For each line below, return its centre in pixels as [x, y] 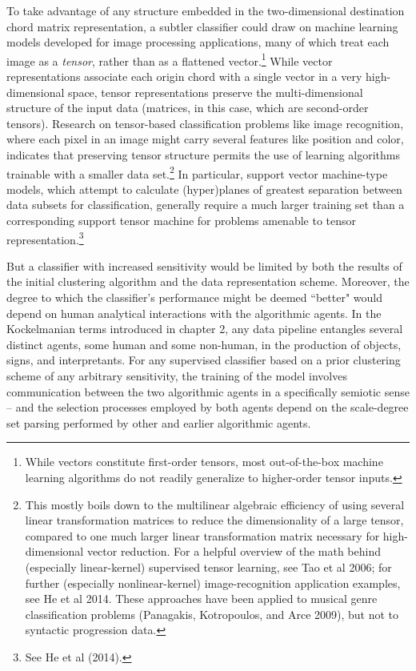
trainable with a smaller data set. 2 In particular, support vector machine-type [197, 172]
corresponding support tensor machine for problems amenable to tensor [182, 221]
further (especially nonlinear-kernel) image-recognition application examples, [213, 583]
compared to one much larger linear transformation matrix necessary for [202, 535]
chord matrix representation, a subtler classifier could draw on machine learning [202, 26]
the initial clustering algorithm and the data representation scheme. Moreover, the [208, 281]
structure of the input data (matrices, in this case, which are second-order [188, 108]
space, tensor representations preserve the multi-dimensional [216, 92]
